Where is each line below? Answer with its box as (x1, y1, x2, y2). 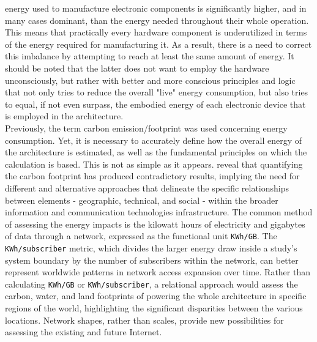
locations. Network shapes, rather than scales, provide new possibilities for (5, 313, 284, 326)
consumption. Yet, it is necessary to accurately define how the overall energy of (5, 133, 302, 146)
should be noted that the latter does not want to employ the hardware (5, 61, 269, 74)
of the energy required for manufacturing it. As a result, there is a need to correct (5, 37, 312, 50)
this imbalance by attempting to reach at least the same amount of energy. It (5, 50, 294, 62)
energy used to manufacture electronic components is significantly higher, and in (5, 2, 307, 14)
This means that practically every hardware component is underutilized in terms (5, 26, 307, 39)
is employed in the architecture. (5, 110, 124, 122)
